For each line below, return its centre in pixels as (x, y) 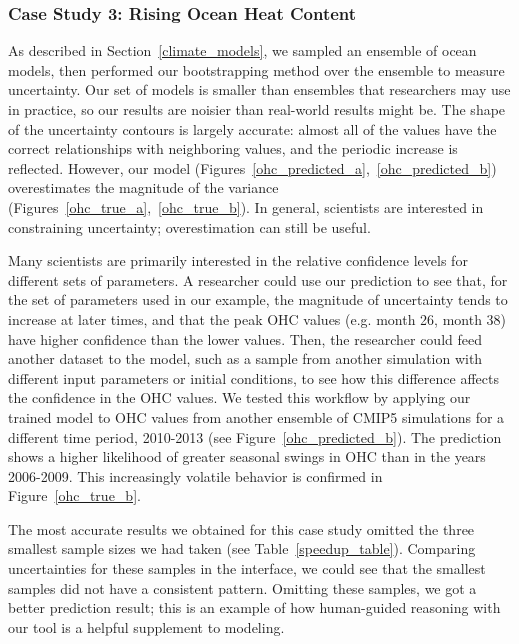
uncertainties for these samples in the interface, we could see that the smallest (247, 568)
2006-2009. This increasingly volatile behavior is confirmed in (195, 475)
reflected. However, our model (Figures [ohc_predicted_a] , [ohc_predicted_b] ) (252, 167)
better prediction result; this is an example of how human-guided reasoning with (254, 607)
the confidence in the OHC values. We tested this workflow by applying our (239, 397)
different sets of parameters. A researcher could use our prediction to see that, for (258, 279)
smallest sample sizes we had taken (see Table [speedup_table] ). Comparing (242, 548)
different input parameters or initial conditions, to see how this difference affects (253, 377)
